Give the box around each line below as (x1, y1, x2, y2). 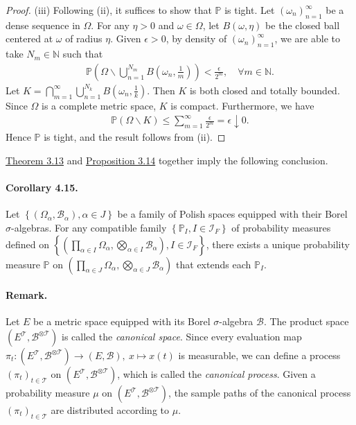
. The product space (263, 314, 349, 329)
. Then (147, 83, 175, 97)
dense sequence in (6, 17, 80, 32)
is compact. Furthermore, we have (170, 98, 314, 112)
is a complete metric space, (42, 98, 157, 112)
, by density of (166, 31, 227, 46)
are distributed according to (51, 403, 170, 417)
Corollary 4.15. (6, 180, 78, 195)
